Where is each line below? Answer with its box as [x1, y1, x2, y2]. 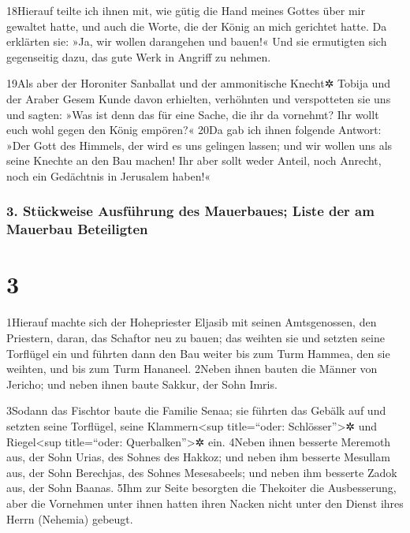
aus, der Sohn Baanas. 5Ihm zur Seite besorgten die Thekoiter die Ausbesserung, [6, 479, 397, 496]
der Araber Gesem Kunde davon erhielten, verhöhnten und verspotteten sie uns [6, 90, 391, 106]
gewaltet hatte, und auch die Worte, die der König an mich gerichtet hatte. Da [6, 17, 387, 34]
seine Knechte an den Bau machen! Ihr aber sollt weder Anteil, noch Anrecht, [6, 152, 382, 169]
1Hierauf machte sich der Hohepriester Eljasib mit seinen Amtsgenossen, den [6, 314, 377, 330]
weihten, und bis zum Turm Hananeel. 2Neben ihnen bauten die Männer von [6, 360, 378, 377]
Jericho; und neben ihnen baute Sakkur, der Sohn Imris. [6, 375, 278, 392]
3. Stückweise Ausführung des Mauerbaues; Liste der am [6, 201, 375, 221]
